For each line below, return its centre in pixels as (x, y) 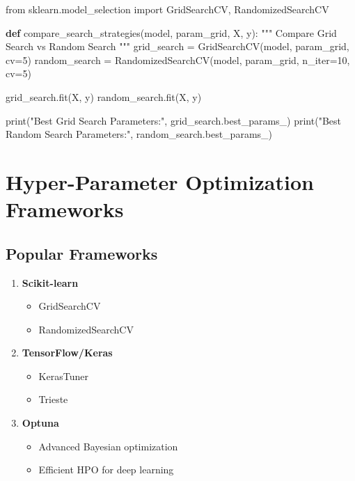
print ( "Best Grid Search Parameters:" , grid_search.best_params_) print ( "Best (173, 120)
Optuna (40, 423)
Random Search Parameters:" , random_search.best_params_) (139, 134)
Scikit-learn (50, 282)
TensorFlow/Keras (67, 353)
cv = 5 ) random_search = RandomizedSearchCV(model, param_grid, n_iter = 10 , (178, 60)
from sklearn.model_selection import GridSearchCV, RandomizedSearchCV (167, 9)
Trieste (53, 399)
